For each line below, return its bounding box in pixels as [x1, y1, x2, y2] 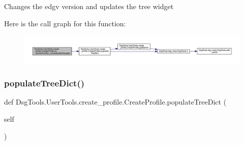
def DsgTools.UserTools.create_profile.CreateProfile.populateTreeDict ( [4, 96, 227, 107]
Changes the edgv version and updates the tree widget [4, 1, 174, 11]
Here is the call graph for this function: [4, 18, 126, 28]
